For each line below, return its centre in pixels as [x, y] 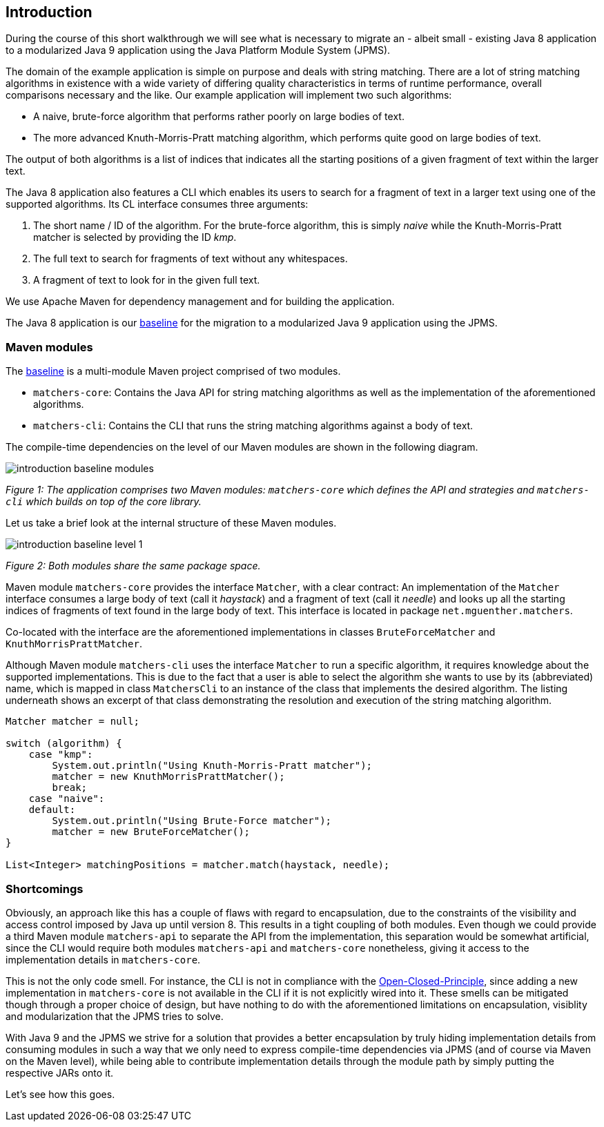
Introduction [49, 12]
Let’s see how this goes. [60, 1094]
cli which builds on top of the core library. [104, 502]
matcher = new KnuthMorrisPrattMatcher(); [168, 777]
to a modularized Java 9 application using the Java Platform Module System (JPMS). [198, 50]
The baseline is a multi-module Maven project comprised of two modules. [173, 371]
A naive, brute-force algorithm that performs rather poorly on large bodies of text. [219, 117]
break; [70, 788]
